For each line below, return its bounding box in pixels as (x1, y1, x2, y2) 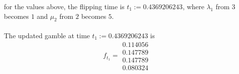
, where (182, 1, 204, 11)
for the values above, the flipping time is (4, 1, 125, 11)
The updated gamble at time (4, 30, 90, 40)
